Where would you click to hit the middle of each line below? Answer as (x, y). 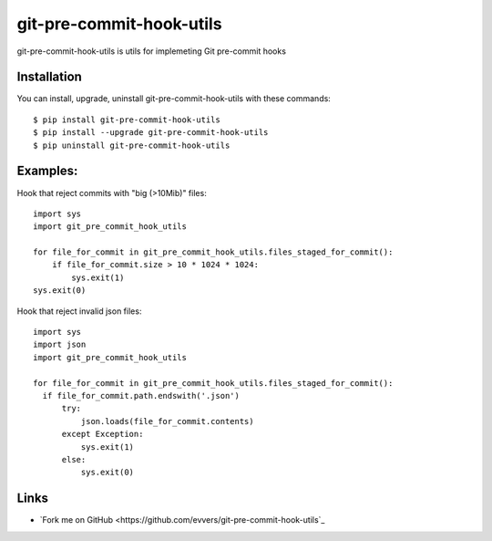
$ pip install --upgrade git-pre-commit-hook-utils (151, 133)
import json (60, 345)
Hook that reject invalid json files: (79, 311)
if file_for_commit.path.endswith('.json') (141, 395)
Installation (49, 77)
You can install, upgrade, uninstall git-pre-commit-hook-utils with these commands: (174, 99)
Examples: (47, 171)
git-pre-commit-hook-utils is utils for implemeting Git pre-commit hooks (152, 51)
